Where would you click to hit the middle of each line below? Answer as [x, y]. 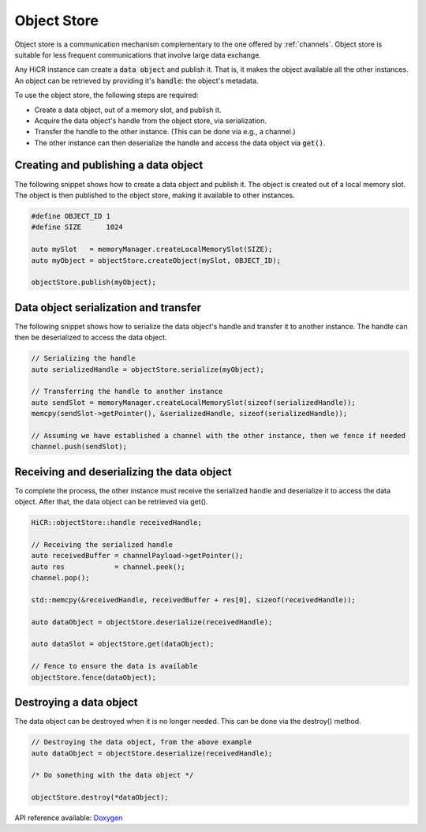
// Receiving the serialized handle [102, 544]
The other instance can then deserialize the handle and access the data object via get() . [180, 143]
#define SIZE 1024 [77, 227]
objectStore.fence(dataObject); [94, 677]
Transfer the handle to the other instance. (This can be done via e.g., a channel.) [165, 132]
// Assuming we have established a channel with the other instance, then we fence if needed [219, 435]
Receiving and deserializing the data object [123, 472]
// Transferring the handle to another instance [127, 392]
